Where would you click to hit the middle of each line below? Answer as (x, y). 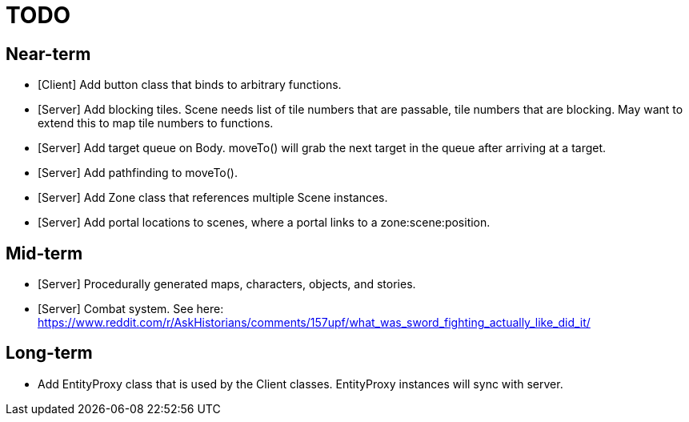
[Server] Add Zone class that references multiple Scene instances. (213, 198)
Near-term (48, 54)
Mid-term (44, 253)
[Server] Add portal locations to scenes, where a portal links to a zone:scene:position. (264, 223)
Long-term (49, 353)
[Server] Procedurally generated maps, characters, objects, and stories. (227, 284)
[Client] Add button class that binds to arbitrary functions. (190, 85)
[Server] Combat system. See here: (131, 309)
